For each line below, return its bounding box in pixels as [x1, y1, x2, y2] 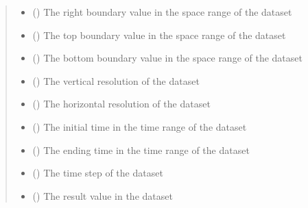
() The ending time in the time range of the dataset [32, 142, 250, 157]
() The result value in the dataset [32, 188, 173, 203]
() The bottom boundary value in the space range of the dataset [32, 51, 303, 65]
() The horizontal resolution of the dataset [32, 96, 211, 111]
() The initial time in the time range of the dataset [32, 119, 247, 133]
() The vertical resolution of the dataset [32, 73, 200, 88]
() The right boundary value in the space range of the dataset [32, 5, 292, 18]
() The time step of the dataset [32, 166, 163, 180]
